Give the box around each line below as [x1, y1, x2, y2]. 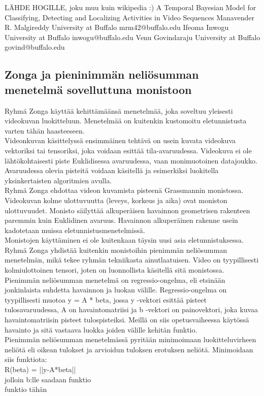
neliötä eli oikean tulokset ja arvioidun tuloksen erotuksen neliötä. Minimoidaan [5, 344, 253, 354]
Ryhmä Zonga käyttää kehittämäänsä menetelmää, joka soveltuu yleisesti [5, 105, 233, 116]
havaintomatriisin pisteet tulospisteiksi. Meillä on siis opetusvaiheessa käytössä [5, 314, 249, 325]
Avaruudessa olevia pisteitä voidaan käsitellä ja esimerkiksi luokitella [5, 165, 219, 176]
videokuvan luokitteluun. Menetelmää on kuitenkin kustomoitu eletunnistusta [5, 115, 247, 126]
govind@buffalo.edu [5, 42, 65, 52]
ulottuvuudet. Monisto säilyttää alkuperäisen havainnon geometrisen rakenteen [5, 205, 250, 215]
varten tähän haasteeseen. [5, 125, 85, 136]
